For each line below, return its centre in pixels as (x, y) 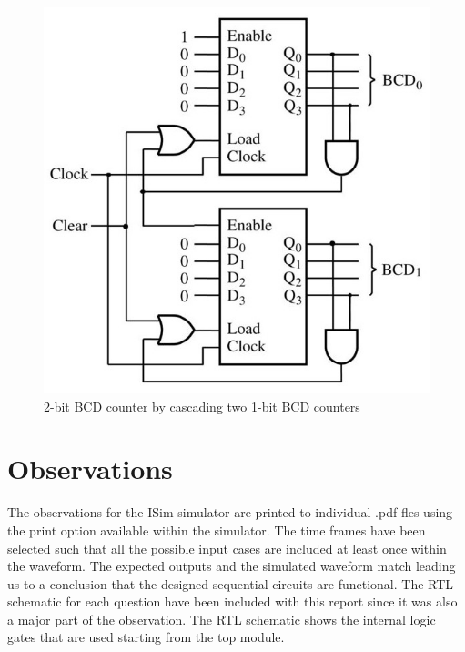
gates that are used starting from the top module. (146, 637)
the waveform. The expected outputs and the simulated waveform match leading (232, 566)
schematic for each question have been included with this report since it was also (232, 601)
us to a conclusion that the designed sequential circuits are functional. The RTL (231, 583)
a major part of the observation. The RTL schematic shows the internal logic (222, 619)
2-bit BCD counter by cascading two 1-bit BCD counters (202, 406)
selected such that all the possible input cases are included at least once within (227, 548)
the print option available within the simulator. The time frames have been (217, 530)
